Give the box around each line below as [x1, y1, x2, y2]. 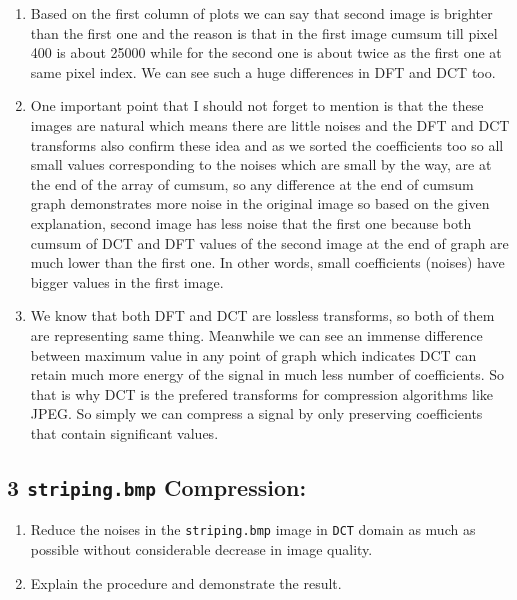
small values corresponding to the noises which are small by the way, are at [30, 154, 492, 175]
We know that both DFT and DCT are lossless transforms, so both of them [30, 305, 495, 326]
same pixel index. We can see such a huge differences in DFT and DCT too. [30, 61, 496, 82]
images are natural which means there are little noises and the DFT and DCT [30, 114, 510, 135]
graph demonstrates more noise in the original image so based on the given [30, 193, 490, 214]
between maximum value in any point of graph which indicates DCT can [30, 344, 477, 365]
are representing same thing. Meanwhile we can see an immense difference [30, 324, 483, 345]
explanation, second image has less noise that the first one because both [30, 212, 472, 233]
